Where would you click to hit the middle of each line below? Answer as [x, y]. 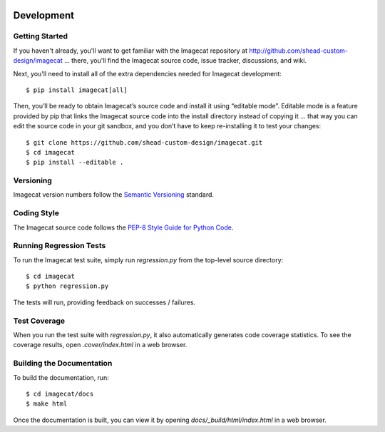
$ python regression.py [67, 286]
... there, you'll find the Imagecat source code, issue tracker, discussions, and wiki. [185, 61]
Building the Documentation [63, 364]
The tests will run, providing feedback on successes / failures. [104, 302]
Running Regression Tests [60, 246]
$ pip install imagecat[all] [77, 90]
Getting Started [40, 36]
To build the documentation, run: [61, 377]
